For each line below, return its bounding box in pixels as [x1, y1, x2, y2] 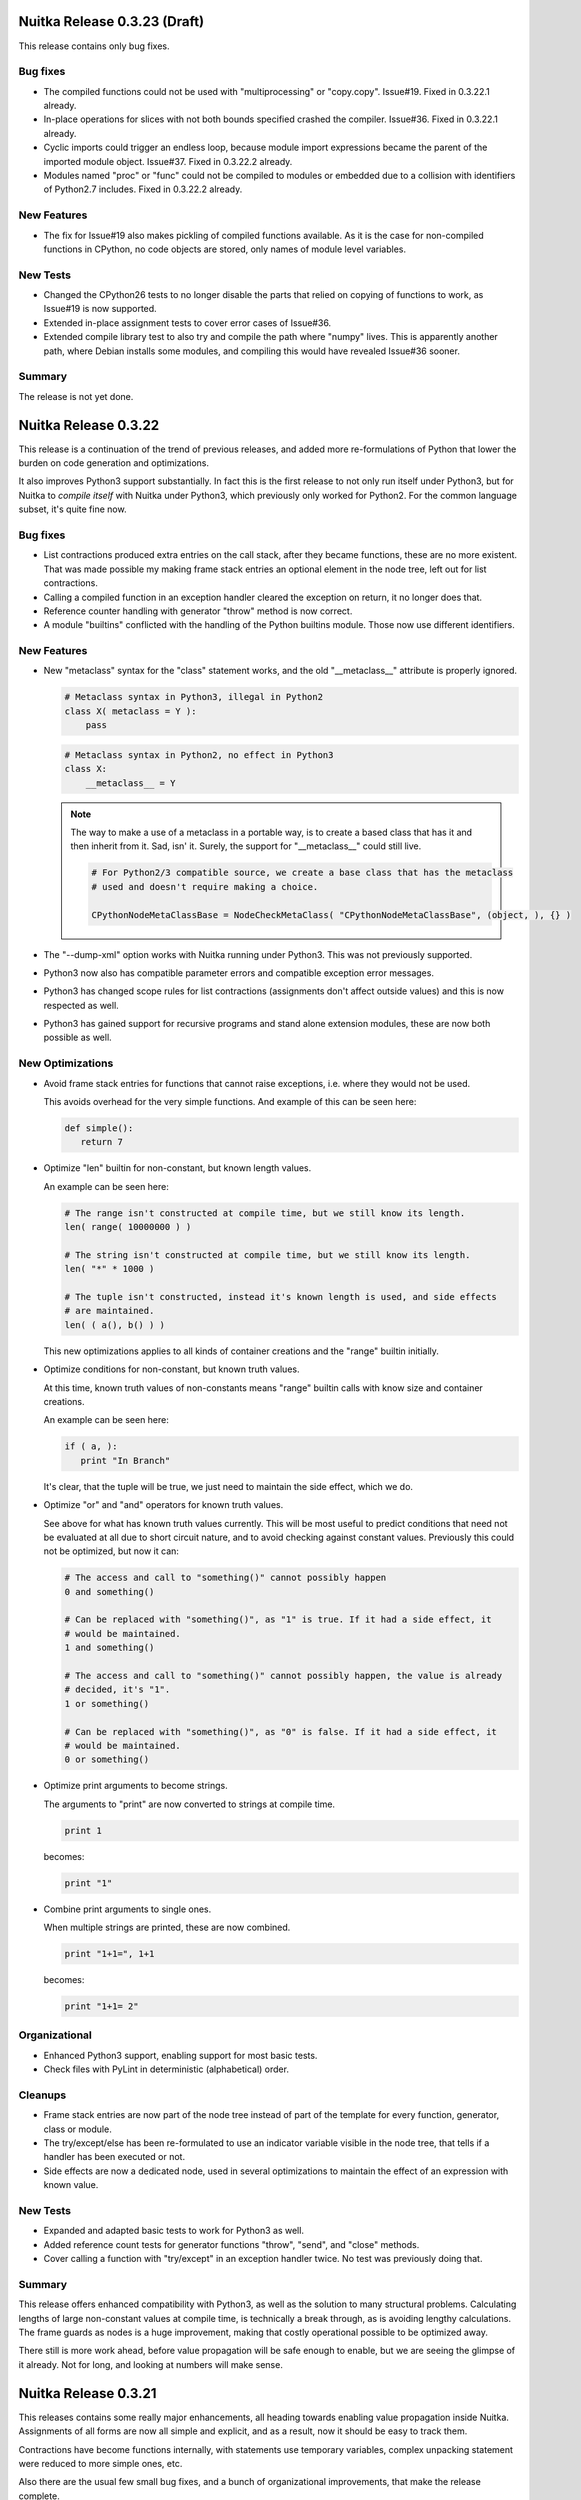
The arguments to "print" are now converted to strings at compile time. [43, 1798, 335, 1810]
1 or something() [64, 1698, 150, 1709]
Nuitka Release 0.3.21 [18, 2385, 157, 2402]
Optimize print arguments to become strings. [43, 1780, 229, 1792]
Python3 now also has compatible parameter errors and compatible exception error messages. [43, 966, 435, 979]
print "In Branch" [80, 1455, 171, 1466]
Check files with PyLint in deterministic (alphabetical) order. [43, 2063, 290, 2075]
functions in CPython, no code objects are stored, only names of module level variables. [43, 243, 407, 255]
